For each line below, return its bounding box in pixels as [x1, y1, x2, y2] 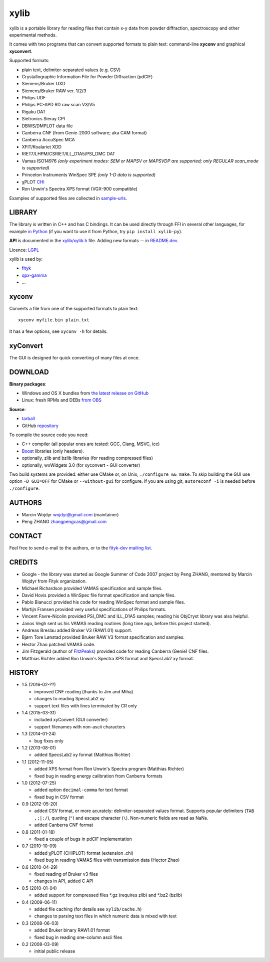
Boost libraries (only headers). [21, 448, 84, 454]
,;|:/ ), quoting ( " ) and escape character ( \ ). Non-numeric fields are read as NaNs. [34, 815, 208, 821]
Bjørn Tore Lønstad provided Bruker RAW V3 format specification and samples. [21, 634, 185, 640]
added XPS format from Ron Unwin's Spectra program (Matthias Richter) [34, 766, 184, 772]
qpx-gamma [21, 272, 47, 278]
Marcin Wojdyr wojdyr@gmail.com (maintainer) [21, 511, 119, 517]
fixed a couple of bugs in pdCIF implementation [34, 836, 132, 842]
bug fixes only [34, 737, 63, 744]
